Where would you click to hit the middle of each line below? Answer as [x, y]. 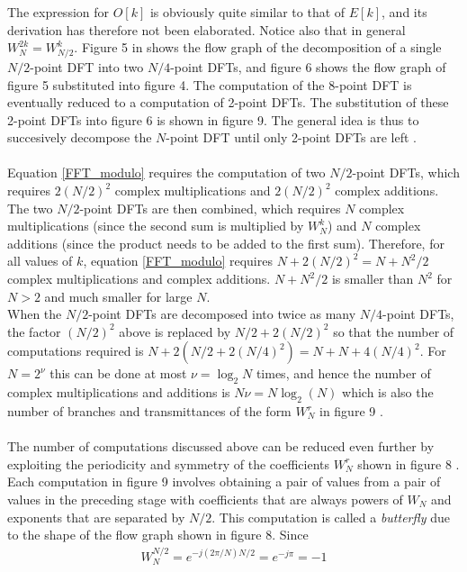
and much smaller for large [118, 296]
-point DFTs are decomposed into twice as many [222, 314]
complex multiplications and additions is [119, 392]
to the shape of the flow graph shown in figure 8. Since [158, 535]
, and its [404, 12]
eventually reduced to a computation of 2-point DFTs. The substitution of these [228, 102]
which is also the [388, 392]
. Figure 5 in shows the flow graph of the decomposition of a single [258, 47]
